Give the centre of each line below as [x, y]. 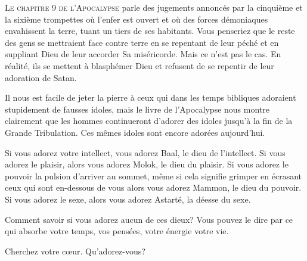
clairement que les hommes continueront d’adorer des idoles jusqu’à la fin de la [149, 121]
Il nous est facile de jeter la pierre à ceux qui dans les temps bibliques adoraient [151, 97]
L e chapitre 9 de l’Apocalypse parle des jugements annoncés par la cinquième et [154, 7]
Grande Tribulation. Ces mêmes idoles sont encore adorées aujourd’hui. [135, 132]
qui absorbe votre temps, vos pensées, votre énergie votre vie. [117, 231]
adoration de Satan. [41, 77]
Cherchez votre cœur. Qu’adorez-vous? [75, 251]
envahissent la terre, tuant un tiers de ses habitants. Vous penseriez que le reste [150, 31]
